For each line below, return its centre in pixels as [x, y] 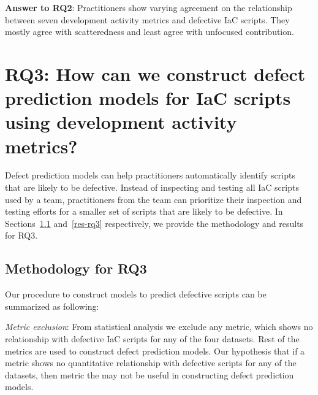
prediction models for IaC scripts [148, 98]
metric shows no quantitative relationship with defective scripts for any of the [151, 363]
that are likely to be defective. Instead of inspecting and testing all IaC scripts [152, 187]
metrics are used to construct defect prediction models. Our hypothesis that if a [155, 351]
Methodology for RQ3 [76, 268]
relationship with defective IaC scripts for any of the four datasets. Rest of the [152, 339]
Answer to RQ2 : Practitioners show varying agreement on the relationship [149, 7]
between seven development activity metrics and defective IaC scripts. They [147, 19]
